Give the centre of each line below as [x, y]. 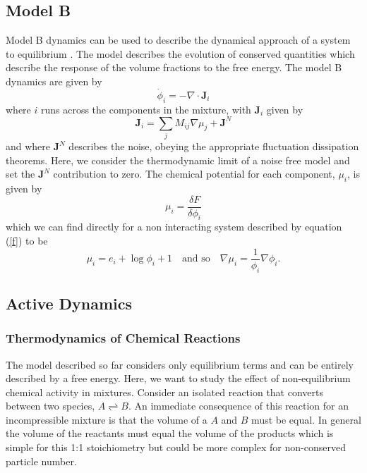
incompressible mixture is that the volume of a [107, 419]
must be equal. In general [306, 419]
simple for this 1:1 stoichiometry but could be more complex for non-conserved [176, 447]
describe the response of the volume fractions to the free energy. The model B [174, 67]
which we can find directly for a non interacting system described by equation [174, 227]
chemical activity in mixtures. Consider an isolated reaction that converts [165, 392]
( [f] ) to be [27, 241]
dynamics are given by [54, 81]
